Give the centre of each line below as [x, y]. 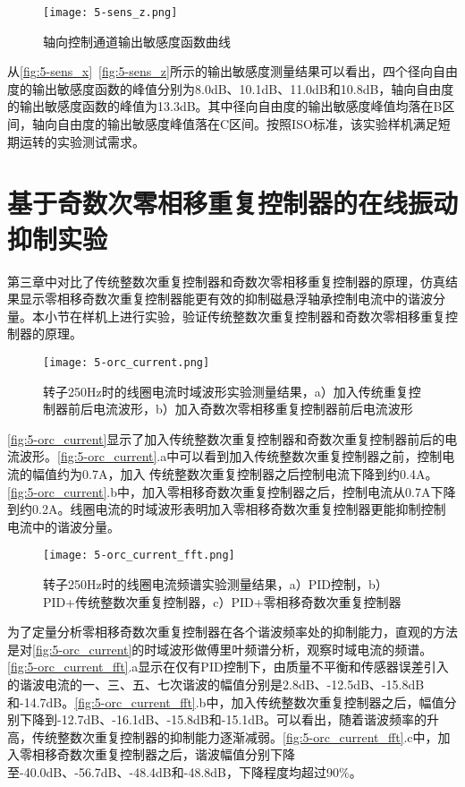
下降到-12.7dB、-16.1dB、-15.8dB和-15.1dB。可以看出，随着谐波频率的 [223, 719]
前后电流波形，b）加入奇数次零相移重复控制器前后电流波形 [240, 409]
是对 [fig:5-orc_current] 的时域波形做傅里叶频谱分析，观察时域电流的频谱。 [220, 649]
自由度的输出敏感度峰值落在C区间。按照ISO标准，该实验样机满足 [247, 124]
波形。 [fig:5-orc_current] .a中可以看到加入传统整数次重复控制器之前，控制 [231, 456]
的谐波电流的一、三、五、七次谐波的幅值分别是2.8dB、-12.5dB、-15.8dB [216, 684]
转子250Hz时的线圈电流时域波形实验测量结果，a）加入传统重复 [226, 391]
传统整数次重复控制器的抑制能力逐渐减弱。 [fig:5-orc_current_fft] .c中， [235, 736]
